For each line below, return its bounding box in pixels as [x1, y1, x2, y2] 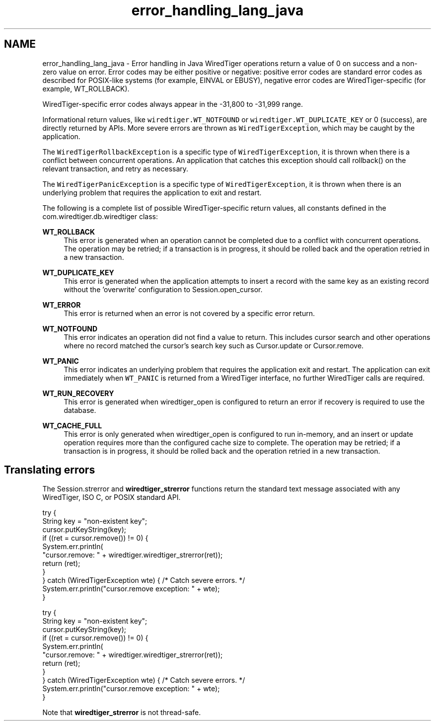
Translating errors [4, 464, 95, 477]
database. [64, 405, 96, 414]
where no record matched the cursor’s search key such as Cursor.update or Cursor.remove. [64, 341, 364, 350]
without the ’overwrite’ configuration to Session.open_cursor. [64, 285, 263, 294]
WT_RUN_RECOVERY [42, 389, 114, 398]
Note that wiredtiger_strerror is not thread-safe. [42, 708, 201, 717]
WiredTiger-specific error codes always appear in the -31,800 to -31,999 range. [42, 99, 303, 108]
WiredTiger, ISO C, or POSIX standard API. [42, 493, 181, 502]
